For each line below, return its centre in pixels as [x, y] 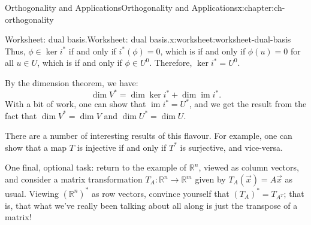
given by [210, 179]
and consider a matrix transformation [74, 179]
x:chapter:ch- [261, 7]
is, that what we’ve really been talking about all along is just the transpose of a [151, 205]
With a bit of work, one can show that [76, 104]
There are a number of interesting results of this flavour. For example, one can [149, 136]
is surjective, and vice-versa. [231, 147]
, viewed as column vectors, [249, 167]
